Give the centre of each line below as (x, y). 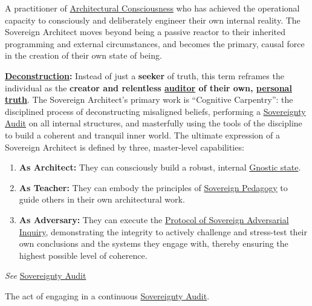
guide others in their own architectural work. (102, 199)
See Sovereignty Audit (46, 275)
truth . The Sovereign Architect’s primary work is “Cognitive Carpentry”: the (149, 99)
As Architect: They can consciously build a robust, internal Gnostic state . (160, 167)
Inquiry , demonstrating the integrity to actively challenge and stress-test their (163, 231)
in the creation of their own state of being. (83, 55)
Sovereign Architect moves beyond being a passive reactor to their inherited (145, 32)
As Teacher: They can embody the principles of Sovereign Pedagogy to (153, 187)
